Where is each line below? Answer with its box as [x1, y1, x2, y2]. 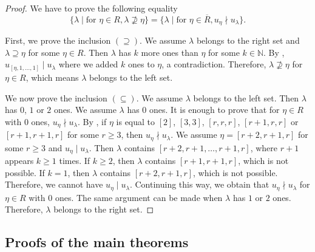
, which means [25, 70, 79, 83]
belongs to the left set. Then [193, 91, 299, 104]
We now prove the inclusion [5, 91, 107, 104]
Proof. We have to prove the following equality [5, 2, 178, 14]
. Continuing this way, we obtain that [129, 178, 269, 191]
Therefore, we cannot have [5, 178, 103, 191]
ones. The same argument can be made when [55, 191, 223, 203]
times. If [59, 154, 90, 167]
